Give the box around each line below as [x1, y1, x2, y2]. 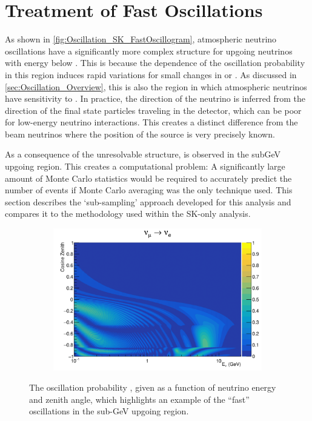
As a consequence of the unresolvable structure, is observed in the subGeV [5, 148, 280, 161]
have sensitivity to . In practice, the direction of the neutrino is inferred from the [5, 92, 305, 105]
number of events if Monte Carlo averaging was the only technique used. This [5, 184, 293, 196]
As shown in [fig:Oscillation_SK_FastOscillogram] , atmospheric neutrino [5, 33, 277, 45]
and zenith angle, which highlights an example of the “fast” [29, 393, 250, 405]
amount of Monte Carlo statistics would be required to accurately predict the [5, 171, 292, 184]
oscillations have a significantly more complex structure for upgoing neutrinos [5, 44, 293, 57]
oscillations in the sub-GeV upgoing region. [29, 405, 189, 417]
